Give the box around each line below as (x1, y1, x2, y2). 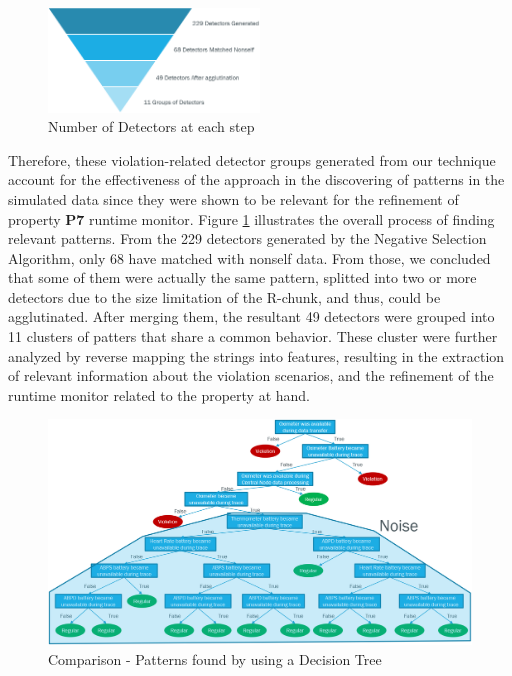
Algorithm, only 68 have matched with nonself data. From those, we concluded (8, 247, 491, 268)
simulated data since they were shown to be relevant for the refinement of (8, 188, 459, 209)
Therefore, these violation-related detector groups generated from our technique (8, 149, 496, 170)
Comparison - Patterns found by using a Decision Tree (48, 648, 382, 669)
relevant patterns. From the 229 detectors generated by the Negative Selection (8, 228, 487, 249)
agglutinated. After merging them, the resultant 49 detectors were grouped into (8, 306, 495, 327)
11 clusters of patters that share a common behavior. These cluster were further (8, 326, 498, 347)
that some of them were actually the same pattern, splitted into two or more (8, 267, 477, 288)
